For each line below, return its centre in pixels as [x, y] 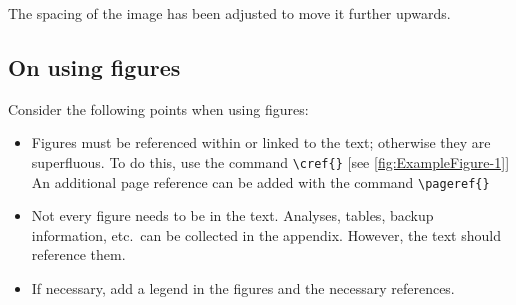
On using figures [94, 66]
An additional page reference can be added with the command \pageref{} [260, 181]
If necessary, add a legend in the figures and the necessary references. [243, 288]
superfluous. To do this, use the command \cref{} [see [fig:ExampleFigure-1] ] [270, 161]
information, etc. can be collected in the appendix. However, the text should [266, 234]
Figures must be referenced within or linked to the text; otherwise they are [261, 142]
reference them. [78, 254]
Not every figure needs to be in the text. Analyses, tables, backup [232, 215]
